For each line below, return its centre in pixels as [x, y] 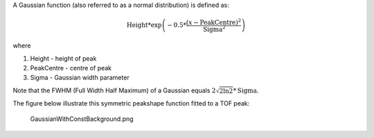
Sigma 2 [214, 29]
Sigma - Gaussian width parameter [80, 78]
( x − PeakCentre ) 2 [214, 22]
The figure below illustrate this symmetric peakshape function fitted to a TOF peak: [131, 103]
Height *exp [144, 25]
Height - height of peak [63, 58]
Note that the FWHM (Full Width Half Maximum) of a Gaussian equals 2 [114, 90]
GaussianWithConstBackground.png [82, 119]
